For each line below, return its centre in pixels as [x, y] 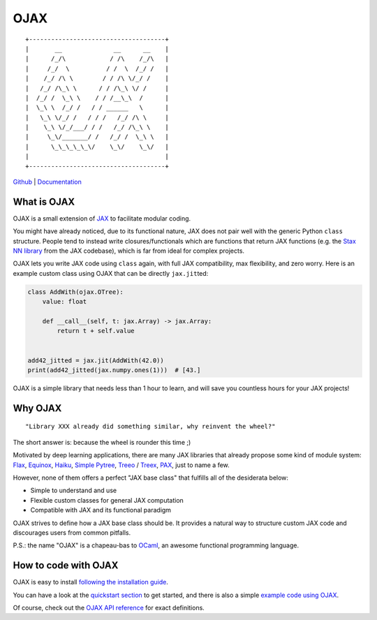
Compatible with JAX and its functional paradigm [101, 510]
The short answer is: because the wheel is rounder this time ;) [102, 442]
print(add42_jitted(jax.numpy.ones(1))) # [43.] [114, 370]
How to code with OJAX [66, 566]
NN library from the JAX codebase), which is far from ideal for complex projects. [128, 251]
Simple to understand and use [74, 490]
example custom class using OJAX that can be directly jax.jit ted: [111, 273]
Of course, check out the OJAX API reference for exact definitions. [109, 607]
